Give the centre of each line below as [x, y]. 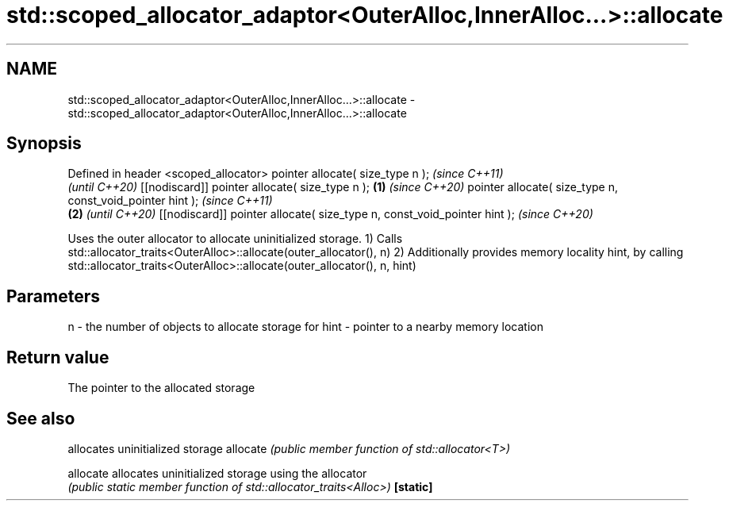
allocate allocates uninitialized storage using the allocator [217, 473]
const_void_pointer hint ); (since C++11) [170, 201]
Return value [58, 357]
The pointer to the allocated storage [161, 388]
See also [41, 418]
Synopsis [44, 144]
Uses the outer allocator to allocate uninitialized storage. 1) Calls [235, 239]
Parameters [53, 296]
